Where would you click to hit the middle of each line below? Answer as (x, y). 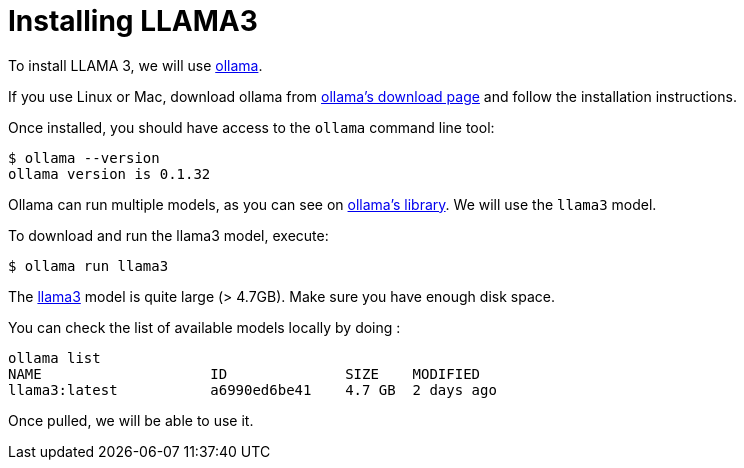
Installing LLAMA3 (133, 21)
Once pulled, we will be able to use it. (131, 420)
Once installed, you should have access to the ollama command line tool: (251, 127)
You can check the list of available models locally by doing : (204, 327)
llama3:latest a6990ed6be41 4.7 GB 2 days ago (252, 389)
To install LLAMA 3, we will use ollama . (135, 65)
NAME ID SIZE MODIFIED (244, 373)
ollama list (54, 357)
